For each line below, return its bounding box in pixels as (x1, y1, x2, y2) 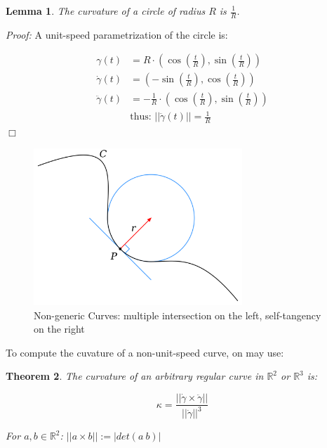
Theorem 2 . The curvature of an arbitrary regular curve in (6, 369, 264, 383)
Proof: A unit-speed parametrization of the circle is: (6, 27, 228, 41)
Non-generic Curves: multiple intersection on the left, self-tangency (34, 307, 321, 322)
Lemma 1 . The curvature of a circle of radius (6, 4, 206, 18)
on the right (34, 321, 85, 336)
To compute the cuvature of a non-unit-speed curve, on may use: (6, 345, 284, 359)
